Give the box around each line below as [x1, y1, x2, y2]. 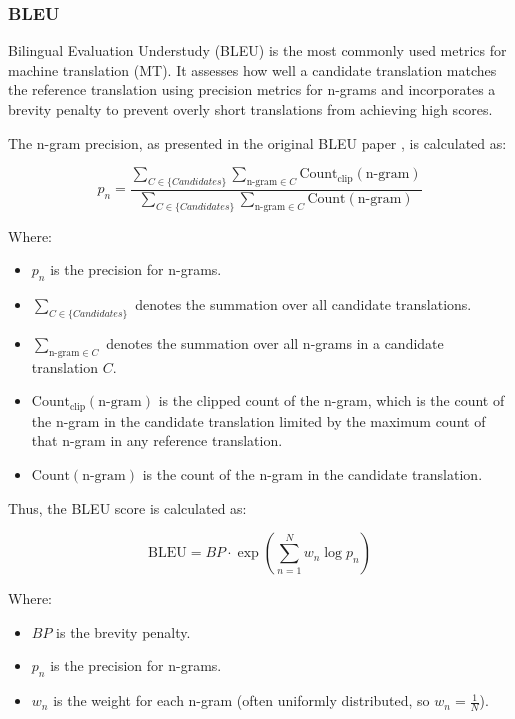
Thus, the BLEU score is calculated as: [8, 497, 247, 518]
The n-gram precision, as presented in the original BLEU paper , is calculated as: [8, 132, 507, 153]
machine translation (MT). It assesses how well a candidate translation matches [8, 59, 497, 80]
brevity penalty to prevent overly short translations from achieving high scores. [8, 99, 493, 119]
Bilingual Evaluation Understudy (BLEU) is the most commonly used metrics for [8, 40, 507, 61]
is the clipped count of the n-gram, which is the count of [158, 390, 505, 411]
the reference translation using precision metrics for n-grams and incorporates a [8, 79, 496, 100]
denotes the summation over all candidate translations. [135, 294, 472, 315]
